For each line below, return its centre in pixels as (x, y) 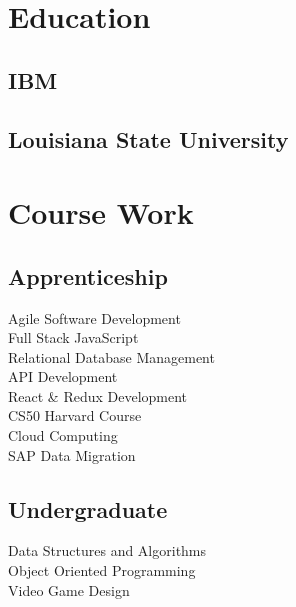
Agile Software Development (94, 317)
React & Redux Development (98, 395)
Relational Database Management (111, 356)
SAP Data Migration (72, 454)
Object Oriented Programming (102, 570)
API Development (63, 376)
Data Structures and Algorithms (107, 550)
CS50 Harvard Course (75, 415)
